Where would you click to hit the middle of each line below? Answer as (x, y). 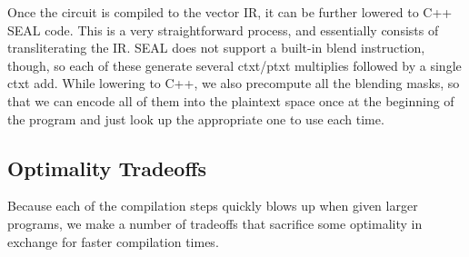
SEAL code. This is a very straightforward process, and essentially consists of (223, 30)
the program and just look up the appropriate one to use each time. (196, 119)
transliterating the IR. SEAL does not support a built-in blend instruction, (216, 48)
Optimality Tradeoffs (107, 168)
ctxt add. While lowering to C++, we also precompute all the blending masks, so (234, 83)
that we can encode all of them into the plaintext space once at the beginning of (231, 100)
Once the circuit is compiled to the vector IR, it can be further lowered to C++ (230, 12)
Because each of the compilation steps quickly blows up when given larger (213, 206)
